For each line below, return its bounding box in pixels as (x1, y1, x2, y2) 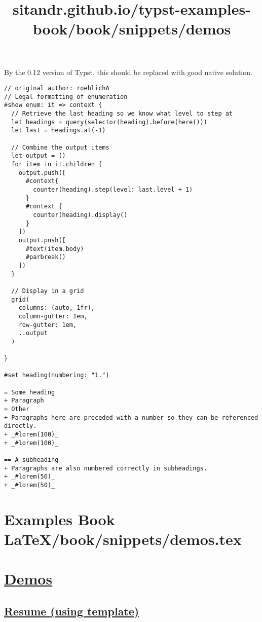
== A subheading (4, 456, 59, 464)
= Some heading (4, 388, 55, 396)
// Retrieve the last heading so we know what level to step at (11, 110, 233, 118)
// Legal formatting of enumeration (4, 93, 128, 100)
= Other (4, 406, 30, 413)
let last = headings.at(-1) (11, 127, 106, 134)
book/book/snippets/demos (32, 18, 231, 39)
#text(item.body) (25, 245, 84, 252)
